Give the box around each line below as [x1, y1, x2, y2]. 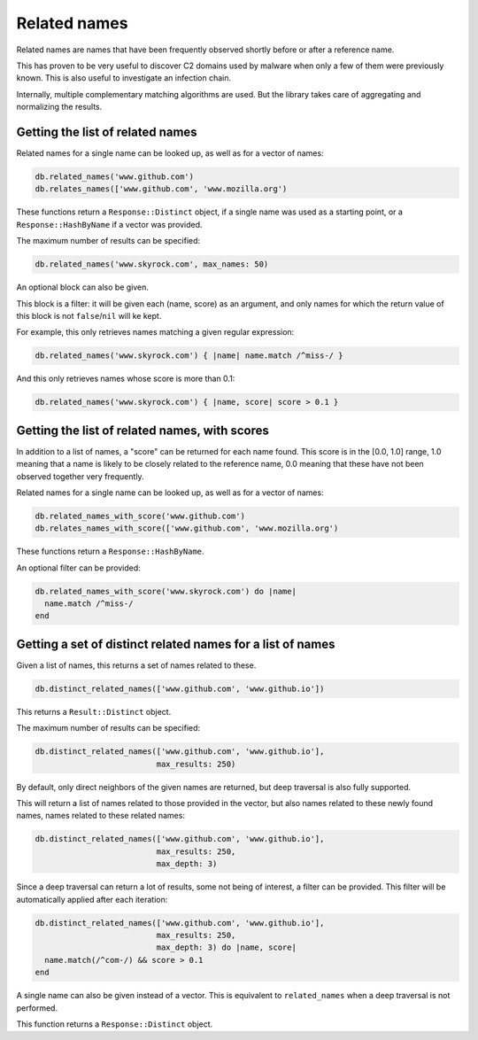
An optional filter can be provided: [16, 563, 141, 573]
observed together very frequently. [16, 470, 145, 482]
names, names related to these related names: [16, 811, 186, 821]
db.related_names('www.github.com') [35, 172, 195, 182]
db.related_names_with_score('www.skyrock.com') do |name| [35, 586, 297, 596]
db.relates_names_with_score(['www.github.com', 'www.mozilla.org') [35, 524, 339, 533]
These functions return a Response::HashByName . [16, 546, 204, 557]
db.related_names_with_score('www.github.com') [35, 510, 245, 521]
